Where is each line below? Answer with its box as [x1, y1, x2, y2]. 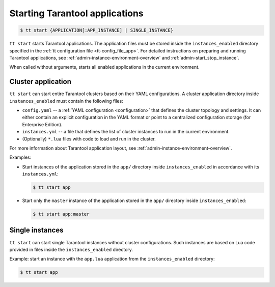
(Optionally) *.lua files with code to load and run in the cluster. [22, 135, 156, 142]
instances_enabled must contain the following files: [9, 98, 123, 104]
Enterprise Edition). [22, 121, 63, 127]
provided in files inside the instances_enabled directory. [9, 246, 133, 252]
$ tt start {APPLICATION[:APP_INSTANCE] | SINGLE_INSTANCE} [20, 27, 174, 33]
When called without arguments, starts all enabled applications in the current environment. [9, 64, 200, 70]
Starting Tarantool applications [9, 8, 144, 19]
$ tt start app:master [33, 211, 90, 217]
